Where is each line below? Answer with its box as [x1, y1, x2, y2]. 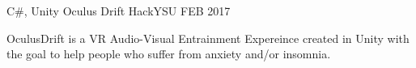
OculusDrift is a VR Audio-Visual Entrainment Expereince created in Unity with [6, 29, 410, 46]
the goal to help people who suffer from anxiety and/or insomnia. [6, 45, 331, 62]
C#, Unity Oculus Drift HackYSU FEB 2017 [6, 2, 231, 19]
